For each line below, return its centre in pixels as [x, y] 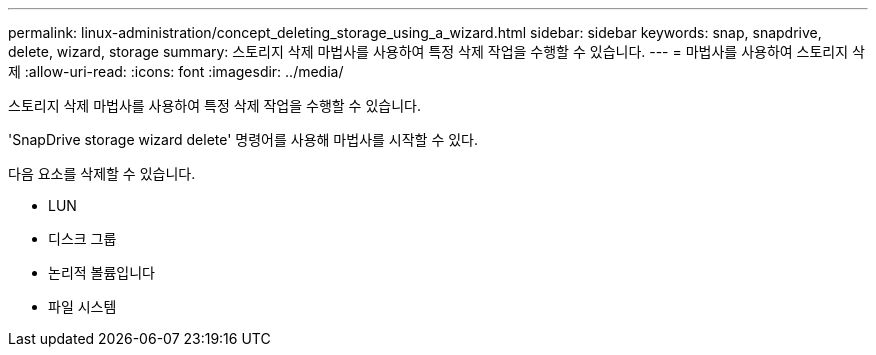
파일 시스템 [82, 306]
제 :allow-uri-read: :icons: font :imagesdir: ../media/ [176, 71]
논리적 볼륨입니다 [101, 272]
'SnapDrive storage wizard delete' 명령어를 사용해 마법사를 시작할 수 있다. [243, 139]
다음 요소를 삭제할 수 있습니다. [102, 173]
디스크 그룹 [82, 238]
